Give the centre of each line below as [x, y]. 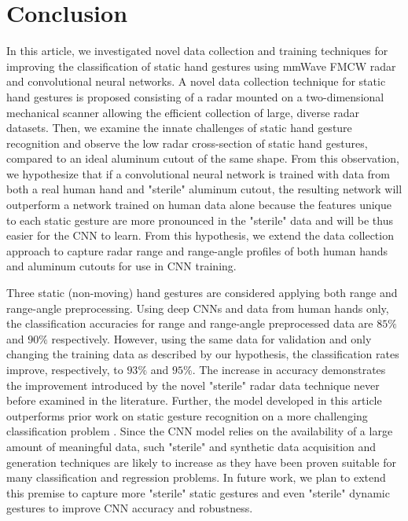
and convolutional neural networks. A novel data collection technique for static [196, 81]
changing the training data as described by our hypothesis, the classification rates [203, 354]
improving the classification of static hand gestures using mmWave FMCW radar [201, 66]
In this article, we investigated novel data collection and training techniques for [197, 51]
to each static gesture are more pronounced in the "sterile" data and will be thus [200, 220]
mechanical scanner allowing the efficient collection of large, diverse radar [183, 112]
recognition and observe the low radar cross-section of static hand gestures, [187, 143]
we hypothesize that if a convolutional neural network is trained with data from [198, 173]
